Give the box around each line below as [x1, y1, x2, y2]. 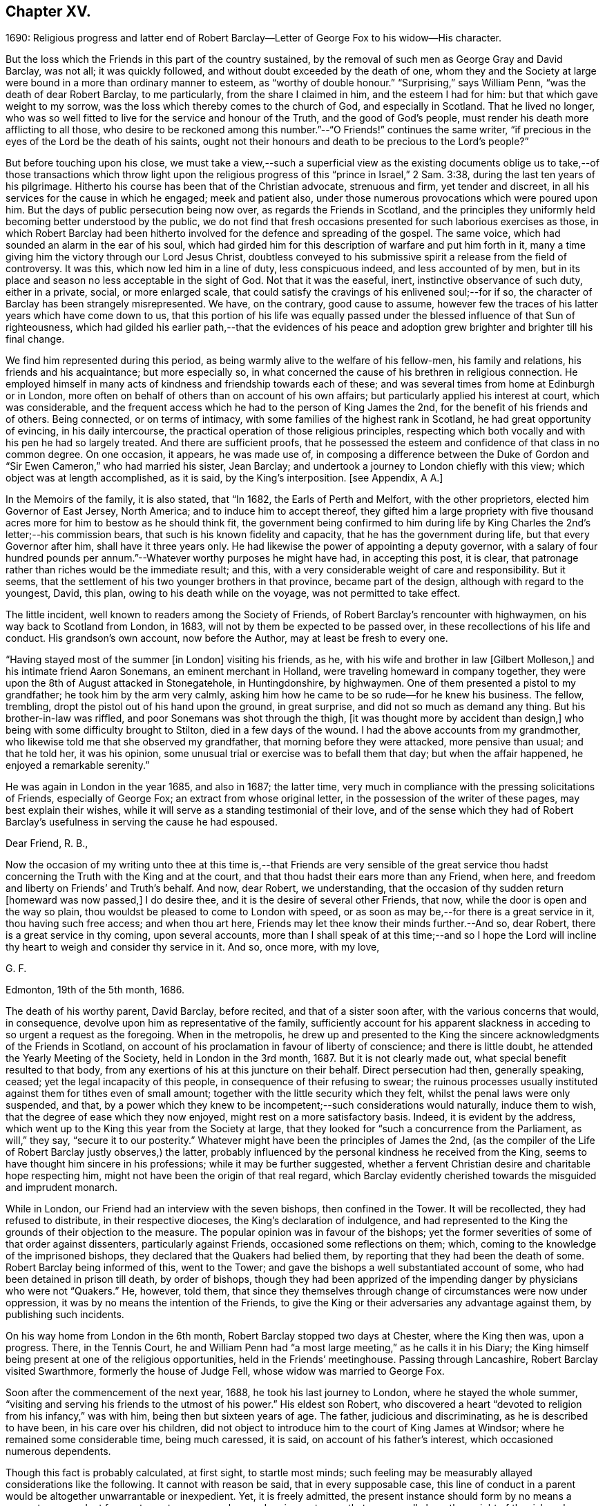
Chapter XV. [6, 3, 91, 20]
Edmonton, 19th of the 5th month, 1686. [6, 984, 184, 996]
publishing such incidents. [6, 1308, 124, 1321]
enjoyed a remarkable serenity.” [6, 759, 150, 772]
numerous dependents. [6, 1445, 111, 1458]
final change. [6, 333, 65, 345]
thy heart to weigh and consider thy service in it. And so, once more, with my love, [6, 941, 380, 953]
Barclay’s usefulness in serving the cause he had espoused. [6, 816, 278, 828]
